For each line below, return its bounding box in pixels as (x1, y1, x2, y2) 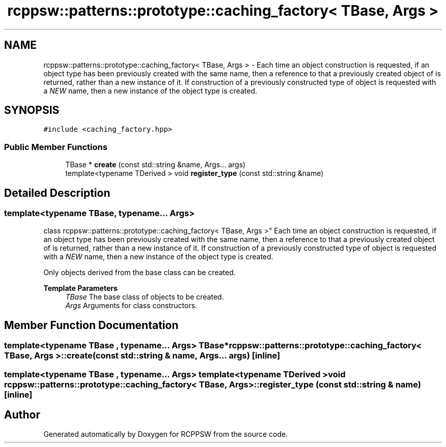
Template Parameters (43, 284, 118, 293)
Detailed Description (4, 186, 110, 199)
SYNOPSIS (4, 104, 60, 117)
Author (4, 408, 40, 422)
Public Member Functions (4, 141, 107, 152)
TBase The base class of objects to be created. (65, 292, 224, 302)
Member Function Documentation (4, 318, 179, 332)
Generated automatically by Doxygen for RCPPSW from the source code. (43, 430, 288, 439)
